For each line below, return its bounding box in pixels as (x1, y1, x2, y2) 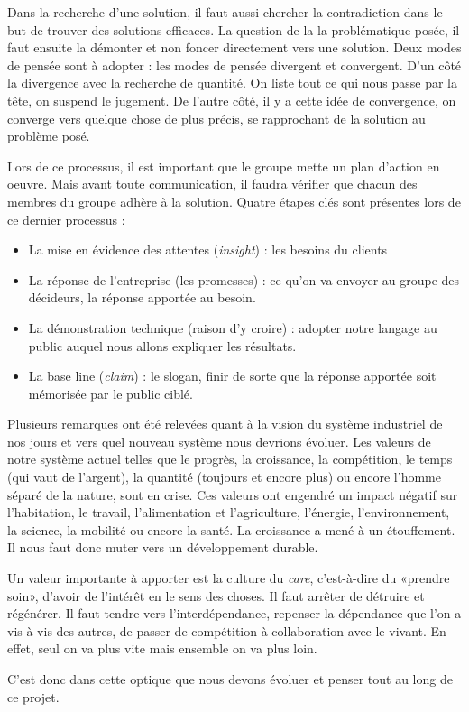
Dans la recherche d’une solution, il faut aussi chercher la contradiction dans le (7, 3, 443, 21)
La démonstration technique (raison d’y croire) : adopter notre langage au (28, 318, 437, 337)
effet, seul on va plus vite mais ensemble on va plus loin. (7, 639, 317, 658)
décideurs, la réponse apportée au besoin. (28, 288, 256, 307)
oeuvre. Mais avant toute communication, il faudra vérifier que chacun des (7, 174, 418, 193)
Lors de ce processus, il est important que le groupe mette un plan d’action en (7, 156, 440, 175)
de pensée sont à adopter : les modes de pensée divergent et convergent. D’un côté (7, 55, 462, 74)
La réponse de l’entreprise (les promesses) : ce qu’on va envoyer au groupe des (28, 270, 460, 289)
